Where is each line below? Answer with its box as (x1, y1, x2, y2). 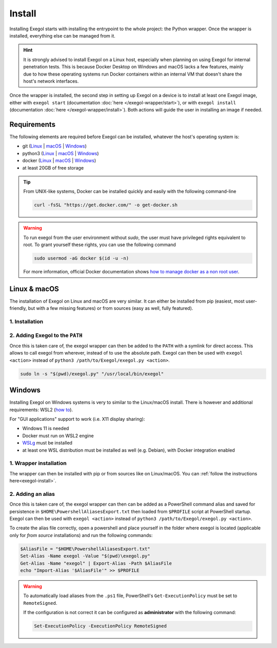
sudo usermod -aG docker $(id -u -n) (34, 255, 129, 262)
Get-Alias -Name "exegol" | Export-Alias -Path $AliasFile (20, 560, 172, 566)
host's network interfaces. (23, 78, 79, 84)
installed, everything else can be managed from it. (9, 32, 115, 39)
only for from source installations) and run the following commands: (9, 532, 153, 538)
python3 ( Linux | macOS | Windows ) (22, 150, 100, 156)
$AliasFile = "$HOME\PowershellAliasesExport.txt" (20, 546, 151, 552)
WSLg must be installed (22, 440, 73, 446)
